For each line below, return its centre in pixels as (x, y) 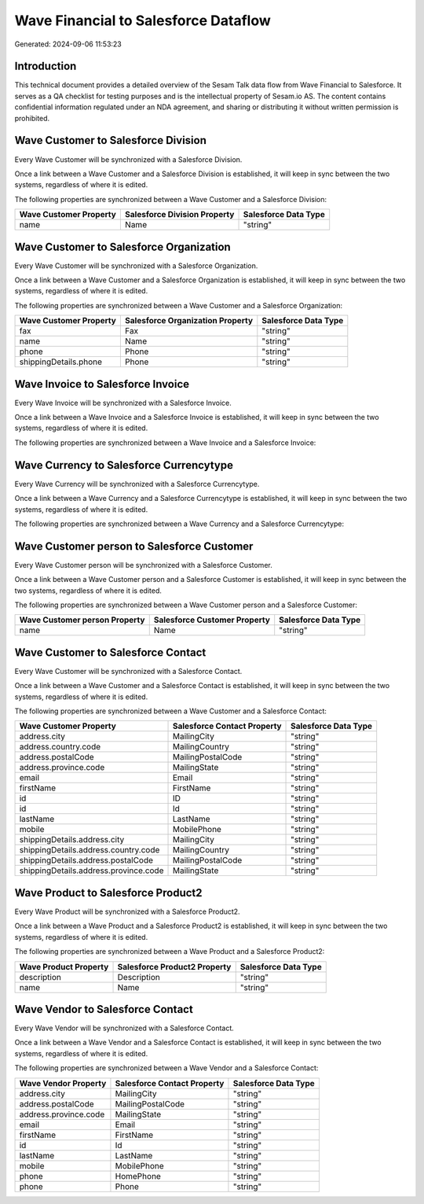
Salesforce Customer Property (212, 620)
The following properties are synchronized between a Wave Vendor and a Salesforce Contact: (166, 1068)
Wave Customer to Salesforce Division (111, 140)
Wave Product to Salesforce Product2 (108, 893)
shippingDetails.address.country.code (90, 850)
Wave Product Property (64, 967)
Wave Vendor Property (63, 1083)
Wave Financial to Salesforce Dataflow (143, 20)
